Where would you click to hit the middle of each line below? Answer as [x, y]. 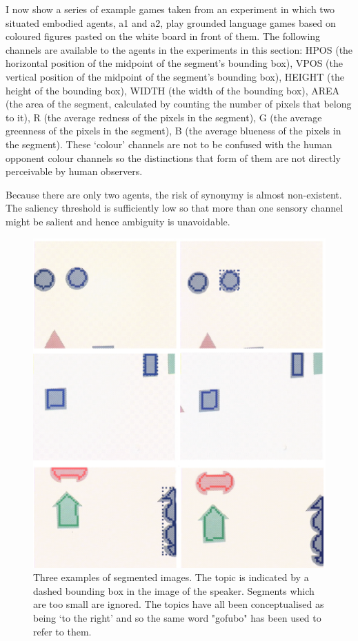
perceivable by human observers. [74, 171]
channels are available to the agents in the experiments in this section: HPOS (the [179, 49]
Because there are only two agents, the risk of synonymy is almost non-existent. [174, 194]
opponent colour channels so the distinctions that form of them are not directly [173, 157]
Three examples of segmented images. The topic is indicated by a [171, 577]
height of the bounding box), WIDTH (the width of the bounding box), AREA [173, 90]
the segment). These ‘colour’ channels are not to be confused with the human [169, 144]
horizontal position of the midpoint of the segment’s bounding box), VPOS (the [174, 63]
